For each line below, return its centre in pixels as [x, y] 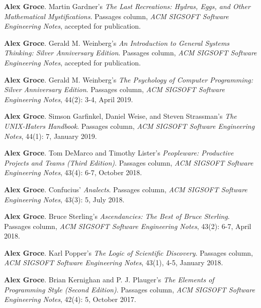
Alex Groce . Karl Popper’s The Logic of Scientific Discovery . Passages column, [128, 252]
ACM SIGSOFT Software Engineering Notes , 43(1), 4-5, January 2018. [114, 262]
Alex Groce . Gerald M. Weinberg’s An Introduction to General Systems [117, 43]
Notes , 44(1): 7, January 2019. [51, 136]
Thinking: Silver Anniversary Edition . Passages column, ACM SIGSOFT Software [130, 53]
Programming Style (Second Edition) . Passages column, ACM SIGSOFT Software [129, 289]
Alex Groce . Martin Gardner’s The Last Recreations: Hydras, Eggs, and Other [127, 6]
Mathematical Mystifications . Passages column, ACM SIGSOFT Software [116, 16]
